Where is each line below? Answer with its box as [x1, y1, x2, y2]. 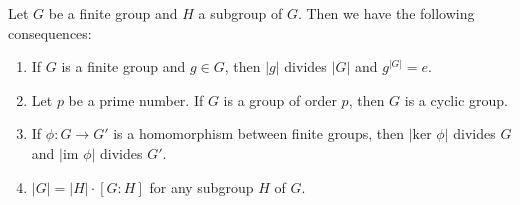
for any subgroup [149, 176, 254, 197]
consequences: [8, 22, 92, 43]
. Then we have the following [297, 3, 475, 23]
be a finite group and [48, 3, 178, 23]
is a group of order [223, 89, 337, 110]
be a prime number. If [68, 89, 204, 110]
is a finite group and [61, 56, 186, 77]
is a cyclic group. [404, 89, 508, 110]
